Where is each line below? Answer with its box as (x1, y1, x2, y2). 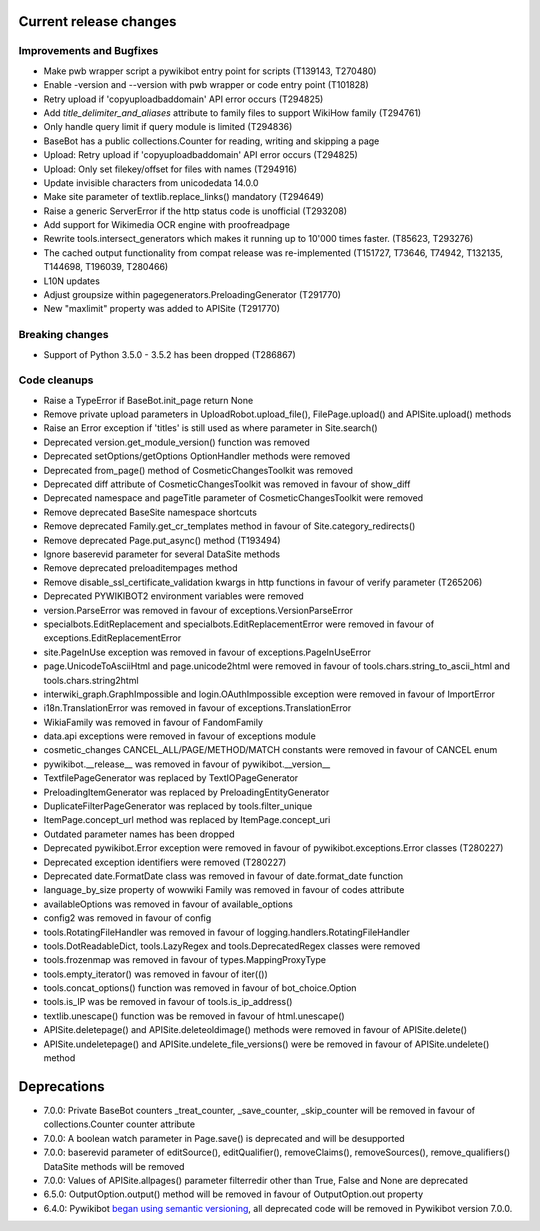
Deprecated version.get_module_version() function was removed (43, 436, 310, 448)
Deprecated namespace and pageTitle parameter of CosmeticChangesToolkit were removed (43, 492, 424, 504)
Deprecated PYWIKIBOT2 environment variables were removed (43, 590, 304, 602)
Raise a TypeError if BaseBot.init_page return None (43, 394, 254, 406)
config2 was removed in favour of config (43, 912, 212, 924)
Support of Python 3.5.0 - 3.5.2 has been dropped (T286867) (43, 348, 297, 360)
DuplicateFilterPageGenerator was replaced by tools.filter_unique (43, 800, 313, 812)
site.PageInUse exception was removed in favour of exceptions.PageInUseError (43, 646, 372, 658)
